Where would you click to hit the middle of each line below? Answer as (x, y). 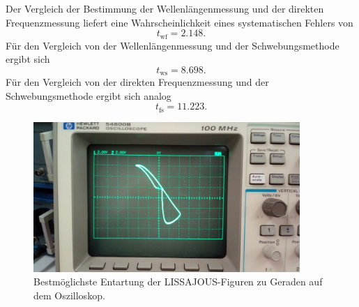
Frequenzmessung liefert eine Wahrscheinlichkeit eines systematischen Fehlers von (179, 22)
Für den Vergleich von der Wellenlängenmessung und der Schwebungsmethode (173, 45)
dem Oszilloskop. (69, 295)
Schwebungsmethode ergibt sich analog (89, 95)
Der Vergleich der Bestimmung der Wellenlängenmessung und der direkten (165, 8)
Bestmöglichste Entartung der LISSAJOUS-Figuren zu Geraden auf (178, 282)
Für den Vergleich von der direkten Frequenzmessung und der (137, 82)
